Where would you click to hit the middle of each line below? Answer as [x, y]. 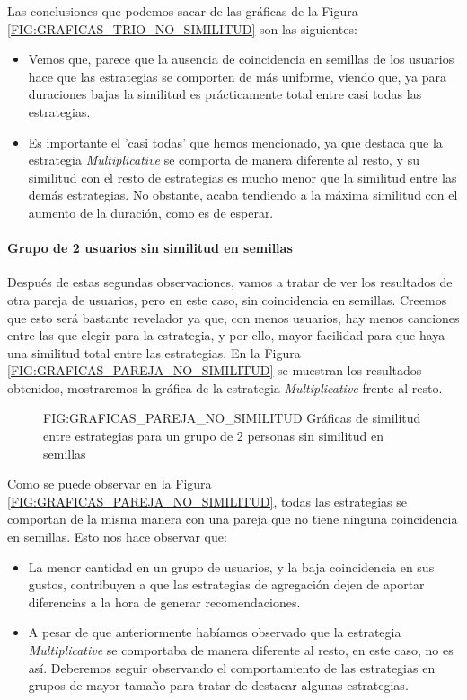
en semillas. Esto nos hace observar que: [117, 537]
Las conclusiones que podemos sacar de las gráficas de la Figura [183, 11]
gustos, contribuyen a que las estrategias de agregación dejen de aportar [226, 584]
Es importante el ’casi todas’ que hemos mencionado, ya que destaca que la [235, 142]
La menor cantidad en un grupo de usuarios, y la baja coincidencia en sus [231, 566]
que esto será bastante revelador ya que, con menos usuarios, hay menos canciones [233, 317]
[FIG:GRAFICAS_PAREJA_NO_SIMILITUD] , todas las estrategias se [207, 501]
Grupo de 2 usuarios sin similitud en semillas [150, 248]
